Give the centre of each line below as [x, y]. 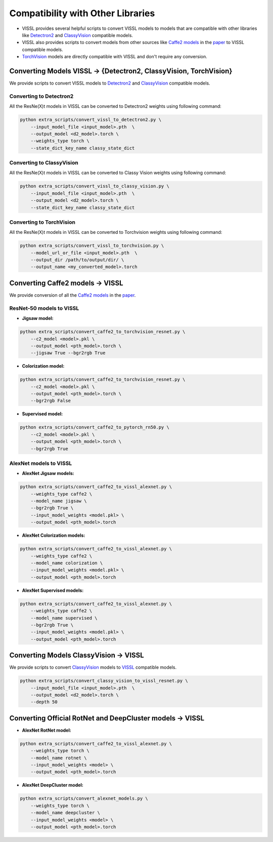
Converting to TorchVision [42, 222]
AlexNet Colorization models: [54, 535]
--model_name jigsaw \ [59, 501]
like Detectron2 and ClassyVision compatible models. [78, 35]
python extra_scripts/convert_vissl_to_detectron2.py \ [91, 120]
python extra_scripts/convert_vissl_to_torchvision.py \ [92, 246]
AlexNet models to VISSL [41, 463]
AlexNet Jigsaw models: [48, 473]
